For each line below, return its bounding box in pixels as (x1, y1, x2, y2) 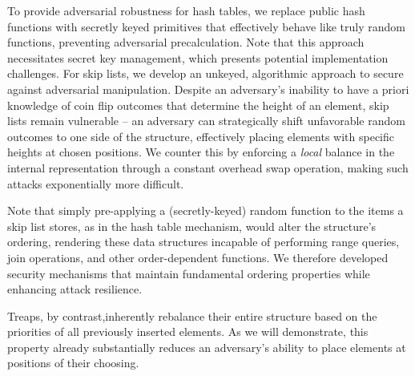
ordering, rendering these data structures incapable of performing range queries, (7, 233, 400, 250)
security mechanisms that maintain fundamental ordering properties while (7, 265, 370, 281)
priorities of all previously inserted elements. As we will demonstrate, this (7, 323, 369, 340)
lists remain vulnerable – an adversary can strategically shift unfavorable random (7, 112, 405, 129)
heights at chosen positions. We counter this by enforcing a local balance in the (7, 144, 395, 160)
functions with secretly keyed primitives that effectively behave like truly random (7, 18, 405, 34)
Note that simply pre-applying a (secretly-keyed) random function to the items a (7, 202, 404, 219)
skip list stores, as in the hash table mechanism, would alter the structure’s (7, 217, 377, 234)
